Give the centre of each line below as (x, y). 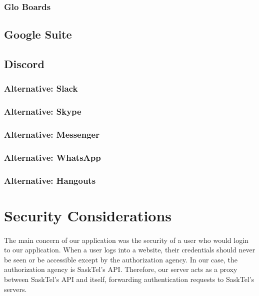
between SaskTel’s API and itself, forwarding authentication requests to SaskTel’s (129, 279)
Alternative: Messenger (52, 134)
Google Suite (38, 34)
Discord (24, 64)
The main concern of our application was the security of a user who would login (126, 240)
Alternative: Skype (43, 111)
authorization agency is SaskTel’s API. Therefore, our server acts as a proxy (121, 269)
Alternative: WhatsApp (52, 157)
